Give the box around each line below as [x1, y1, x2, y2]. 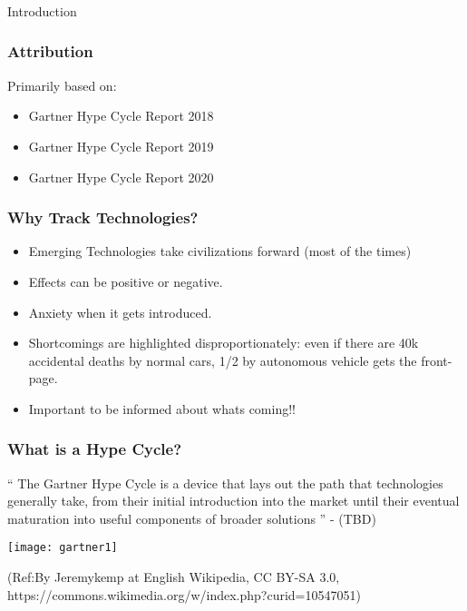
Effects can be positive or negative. [28, 271, 223, 291]
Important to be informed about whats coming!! [28, 399, 296, 418]
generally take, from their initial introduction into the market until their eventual [7, 491, 460, 510]
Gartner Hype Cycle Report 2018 [28, 106, 214, 125]
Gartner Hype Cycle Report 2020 [28, 167, 214, 186]
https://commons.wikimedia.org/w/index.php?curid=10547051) [7, 585, 361, 604]
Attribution [7, 40, 93, 63]
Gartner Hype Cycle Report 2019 [28, 136, 214, 155]
